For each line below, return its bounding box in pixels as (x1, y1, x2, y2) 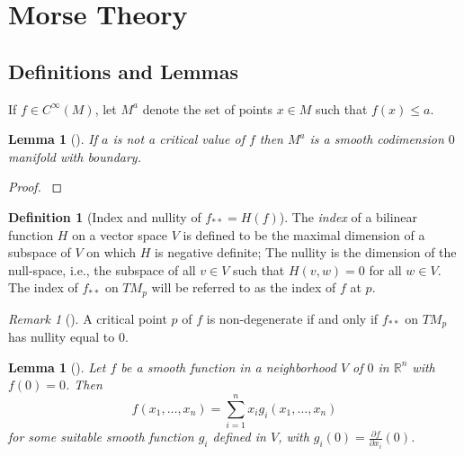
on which (86, 243, 137, 262)
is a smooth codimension (309, 130, 444, 148)
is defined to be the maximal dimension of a (183, 225, 425, 244)
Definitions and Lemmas (8, 57, 239, 85)
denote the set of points (142, 99, 273, 118)
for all (369, 260, 402, 279)
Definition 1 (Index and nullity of (8, 207, 201, 226)
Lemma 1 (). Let (8, 357, 106, 376)
